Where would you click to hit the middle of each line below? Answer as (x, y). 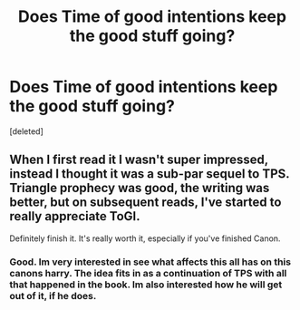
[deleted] (26, 131)
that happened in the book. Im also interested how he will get (146, 285)
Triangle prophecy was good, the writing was (140, 188)
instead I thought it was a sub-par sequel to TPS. (150, 174)
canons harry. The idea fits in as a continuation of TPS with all (148, 273)
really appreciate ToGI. (75, 216)
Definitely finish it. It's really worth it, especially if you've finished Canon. (145, 238)
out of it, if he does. (53, 295)
